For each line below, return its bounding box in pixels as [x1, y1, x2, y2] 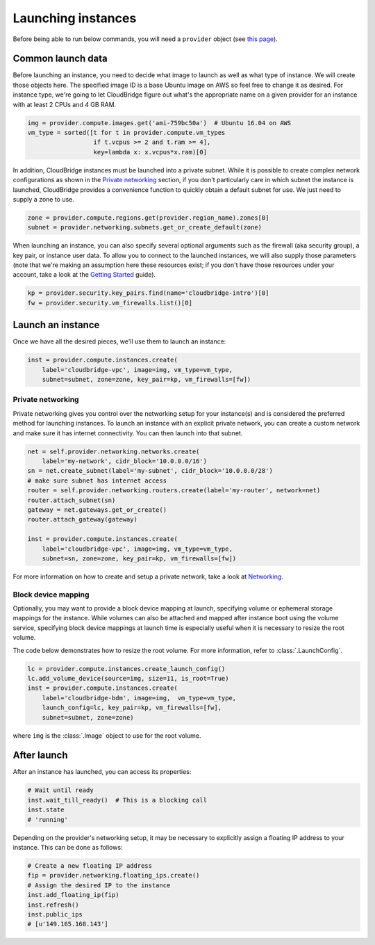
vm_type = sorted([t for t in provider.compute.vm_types [27, 129, 226, 136]
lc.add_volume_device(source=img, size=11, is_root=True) [27, 675, 229, 682]
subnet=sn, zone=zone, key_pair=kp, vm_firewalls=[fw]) [42, 554, 237, 563]
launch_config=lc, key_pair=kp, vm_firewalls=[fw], [42, 704, 222, 712]
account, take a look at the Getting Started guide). [12, 270, 156, 279]
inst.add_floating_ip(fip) [27, 891, 119, 899]
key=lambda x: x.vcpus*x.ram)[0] [93, 148, 208, 156]
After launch [12, 750, 68, 761]
